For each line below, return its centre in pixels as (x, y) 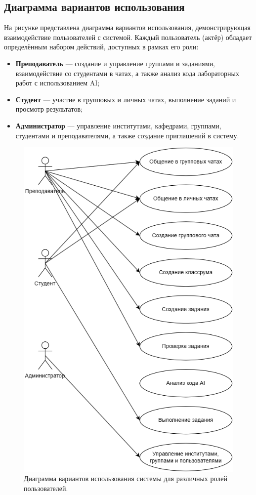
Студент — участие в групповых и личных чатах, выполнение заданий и (126, 99)
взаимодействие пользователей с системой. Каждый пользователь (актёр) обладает (128, 37)
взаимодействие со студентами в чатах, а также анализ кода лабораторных (127, 73)
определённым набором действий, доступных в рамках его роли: (101, 47)
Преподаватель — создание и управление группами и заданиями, (115, 63)
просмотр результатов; (49, 109)
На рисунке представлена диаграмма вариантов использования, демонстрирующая (127, 27)
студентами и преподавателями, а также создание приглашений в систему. (127, 135)
